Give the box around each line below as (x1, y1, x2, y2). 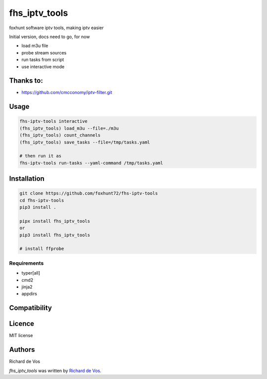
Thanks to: (9, 77, 43, 85)
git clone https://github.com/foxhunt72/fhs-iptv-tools (19, 190, 158, 196)
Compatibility (9, 304, 52, 312)
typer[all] (21, 270, 41, 276)
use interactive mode (21, 63, 65, 69)
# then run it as (19, 153, 62, 159)
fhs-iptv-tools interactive (19, 119, 88, 124)
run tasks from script (21, 57, 64, 63)
